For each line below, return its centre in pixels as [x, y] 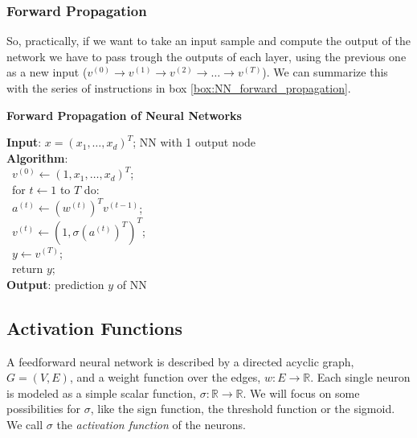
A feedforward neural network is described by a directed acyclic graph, [180, 361]
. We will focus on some [301, 393]
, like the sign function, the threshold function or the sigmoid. [243, 409]
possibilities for [44, 409]
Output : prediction [55, 284]
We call [25, 424]
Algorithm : [37, 157]
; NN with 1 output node [194, 142]
